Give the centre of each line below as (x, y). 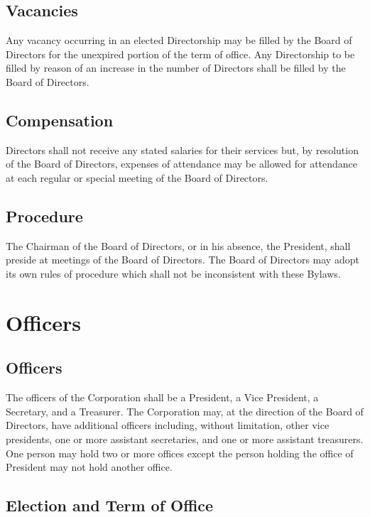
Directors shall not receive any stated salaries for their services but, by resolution (182, 149)
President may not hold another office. (89, 467)
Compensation (60, 120)
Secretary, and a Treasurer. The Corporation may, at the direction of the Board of (185, 411)
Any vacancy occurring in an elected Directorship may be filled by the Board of (179, 40)
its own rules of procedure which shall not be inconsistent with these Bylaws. (173, 273)
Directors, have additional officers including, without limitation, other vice (168, 425)
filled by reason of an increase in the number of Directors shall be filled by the (176, 68)
